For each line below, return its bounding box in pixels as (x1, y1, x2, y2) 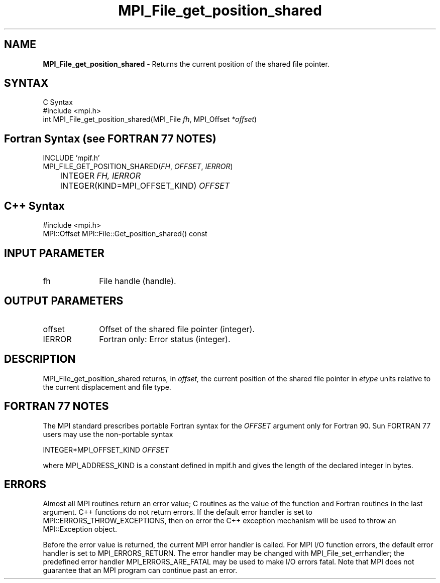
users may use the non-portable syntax (43, 429, 173, 439)
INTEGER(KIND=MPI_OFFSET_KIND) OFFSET (60, 181, 230, 191)
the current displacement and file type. (43, 382, 171, 391)
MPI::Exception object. (43, 525, 117, 534)
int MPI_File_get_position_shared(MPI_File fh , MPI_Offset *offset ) (43, 115, 257, 124)
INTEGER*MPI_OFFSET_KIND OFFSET (43, 445, 169, 454)
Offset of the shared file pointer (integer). (99, 324, 255, 334)
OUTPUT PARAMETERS (4, 295, 124, 308)
